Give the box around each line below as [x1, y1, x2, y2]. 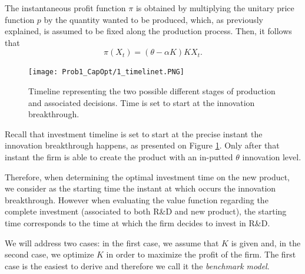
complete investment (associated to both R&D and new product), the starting [5, 205, 287, 217]
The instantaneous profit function [5, 2, 126, 14]
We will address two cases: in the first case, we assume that [5, 236, 219, 249]
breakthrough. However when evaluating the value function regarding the [5, 193, 268, 206]
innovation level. [242, 151, 301, 163]
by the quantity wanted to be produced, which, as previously [44, 13, 263, 25]
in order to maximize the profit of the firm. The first [106, 248, 296, 260]
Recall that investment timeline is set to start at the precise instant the [5, 127, 263, 140]
